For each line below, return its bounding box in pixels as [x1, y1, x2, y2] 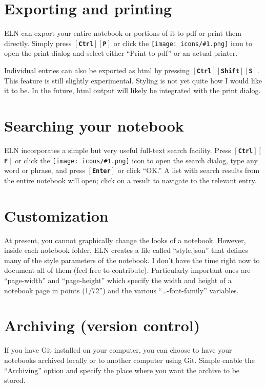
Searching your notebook [4, 115, 184, 136]
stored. [4, 375, 26, 385]
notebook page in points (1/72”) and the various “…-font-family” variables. [4, 285, 239, 295]
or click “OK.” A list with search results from [117, 165, 260, 176]
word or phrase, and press [4, 165, 85, 176]
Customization [4, 205, 109, 226]
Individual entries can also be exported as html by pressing [4, 64, 190, 75]
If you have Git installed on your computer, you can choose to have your [4, 345, 232, 355]
